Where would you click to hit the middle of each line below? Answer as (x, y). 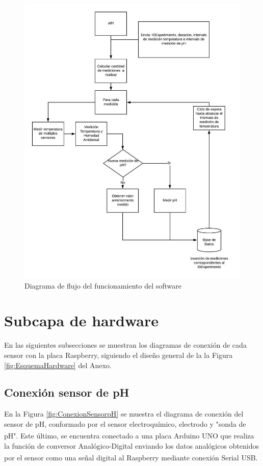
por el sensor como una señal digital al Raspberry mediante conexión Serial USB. (131, 457)
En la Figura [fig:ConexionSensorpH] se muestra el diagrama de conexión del (124, 414)
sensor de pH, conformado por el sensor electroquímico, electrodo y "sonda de (125, 423)
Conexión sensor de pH (67, 392)
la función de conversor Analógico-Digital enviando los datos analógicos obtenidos (132, 445)
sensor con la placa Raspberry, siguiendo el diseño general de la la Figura (119, 355)
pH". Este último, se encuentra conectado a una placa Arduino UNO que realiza (129, 436)
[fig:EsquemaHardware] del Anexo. (58, 365)
